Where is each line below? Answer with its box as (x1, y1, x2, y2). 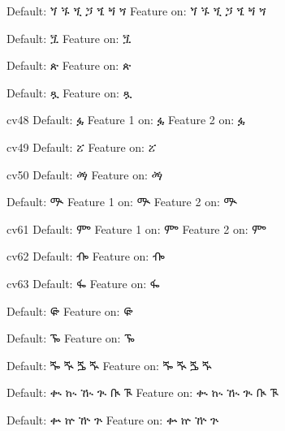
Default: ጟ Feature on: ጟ (6, 29, 132, 46)
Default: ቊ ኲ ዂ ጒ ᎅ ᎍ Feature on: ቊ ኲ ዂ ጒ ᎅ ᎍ (6, 384, 279, 401)
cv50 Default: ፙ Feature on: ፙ (6, 166, 163, 183)
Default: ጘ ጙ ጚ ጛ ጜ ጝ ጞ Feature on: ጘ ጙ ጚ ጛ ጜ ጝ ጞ (6, 2, 266, 19)
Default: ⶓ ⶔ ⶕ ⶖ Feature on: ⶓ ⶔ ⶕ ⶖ (6, 356, 212, 373)
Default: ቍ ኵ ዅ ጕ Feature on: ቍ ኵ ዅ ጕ (6, 411, 219, 428)
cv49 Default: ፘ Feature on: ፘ (6, 138, 157, 155)
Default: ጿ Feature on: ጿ (6, 84, 132, 101)
